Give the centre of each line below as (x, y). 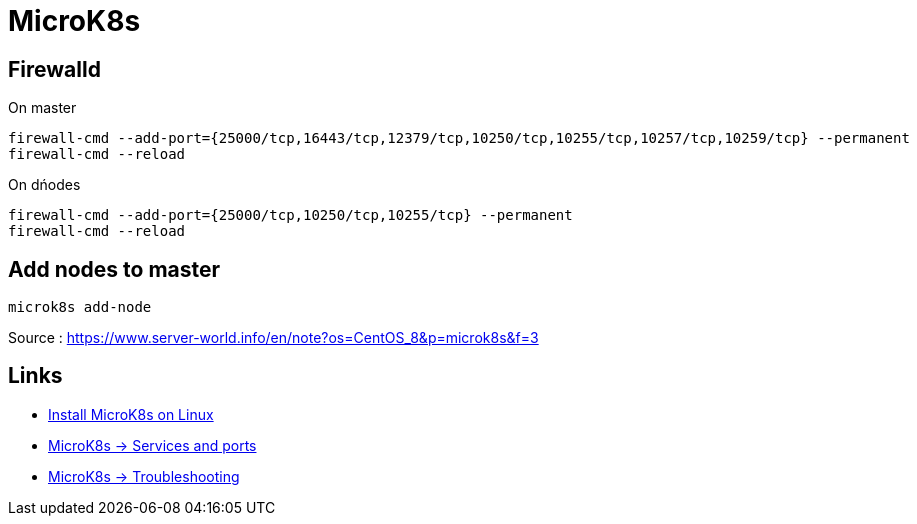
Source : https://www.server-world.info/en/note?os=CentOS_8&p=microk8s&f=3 (273, 338)
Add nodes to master (114, 269)
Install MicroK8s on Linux (131, 414)
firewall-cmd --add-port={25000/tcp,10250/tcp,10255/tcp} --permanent (290, 215)
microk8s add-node (80, 307)
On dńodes (44, 185)
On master (42, 108)
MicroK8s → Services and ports (152, 445)
